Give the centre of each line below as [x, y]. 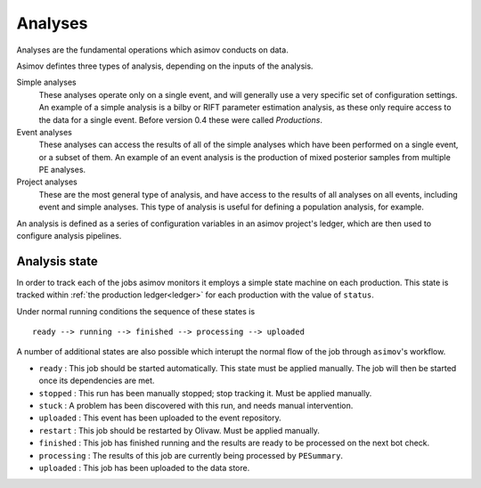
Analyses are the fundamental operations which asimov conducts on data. [152, 50]
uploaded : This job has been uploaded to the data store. [144, 468]
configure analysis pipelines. [69, 236]
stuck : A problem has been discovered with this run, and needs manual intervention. [196, 406]
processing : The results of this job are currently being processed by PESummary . [191, 455]
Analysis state [57, 261]
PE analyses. [62, 170]
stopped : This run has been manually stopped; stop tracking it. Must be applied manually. [205, 393]
